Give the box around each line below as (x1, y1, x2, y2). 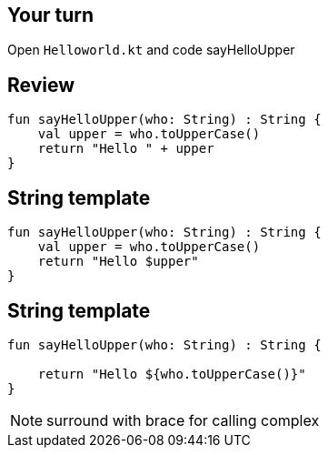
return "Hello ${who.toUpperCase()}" (37, 366, 306, 381)
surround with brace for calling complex (46, 410, 320, 430)
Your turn (7, 4, 94, 26)
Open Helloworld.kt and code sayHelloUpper (7, 42, 295, 58)
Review (7, 73, 75, 96)
